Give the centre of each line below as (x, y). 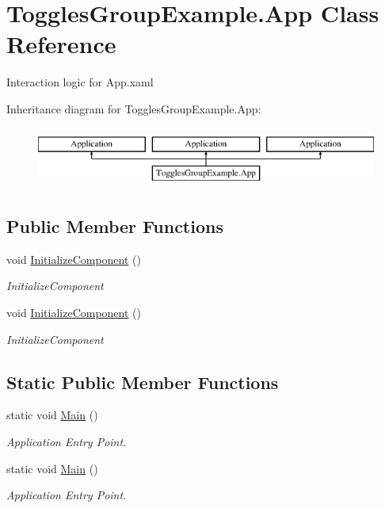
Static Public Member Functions (143, 382)
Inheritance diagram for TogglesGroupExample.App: (134, 108)
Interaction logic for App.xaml (80, 82)
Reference (61, 44)
